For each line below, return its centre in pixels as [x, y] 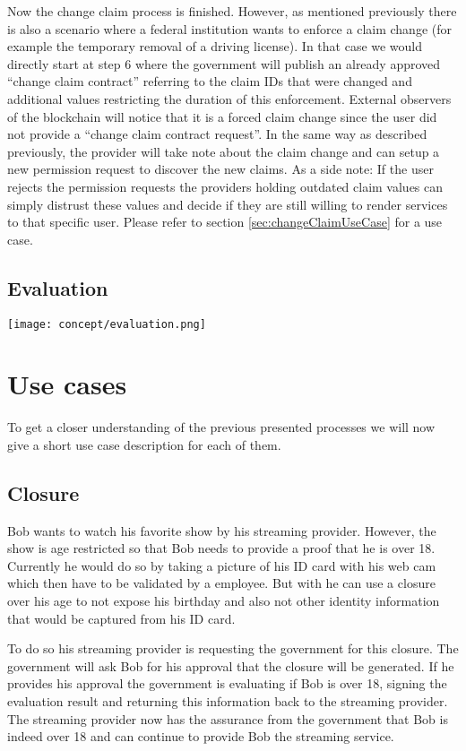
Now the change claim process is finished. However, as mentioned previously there [232, 11]
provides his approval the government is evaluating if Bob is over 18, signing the [227, 683]
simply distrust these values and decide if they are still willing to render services [228, 204]
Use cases [67, 384]
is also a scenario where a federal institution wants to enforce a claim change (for [229, 28]
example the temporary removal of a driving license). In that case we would [215, 46]
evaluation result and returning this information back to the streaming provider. [228, 701]
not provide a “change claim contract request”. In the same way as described [217, 134]
